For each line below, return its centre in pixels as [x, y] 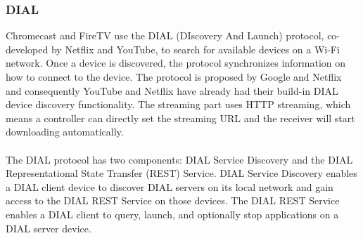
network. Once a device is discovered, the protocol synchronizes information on [176, 63]
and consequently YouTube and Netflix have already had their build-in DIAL [172, 90]
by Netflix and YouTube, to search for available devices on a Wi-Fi [195, 49]
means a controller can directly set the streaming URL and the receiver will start [180, 118]
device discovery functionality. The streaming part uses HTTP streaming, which [178, 104]
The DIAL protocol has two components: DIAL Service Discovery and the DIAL [179, 159]
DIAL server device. [49, 228]
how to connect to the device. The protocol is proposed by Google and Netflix [174, 77]
